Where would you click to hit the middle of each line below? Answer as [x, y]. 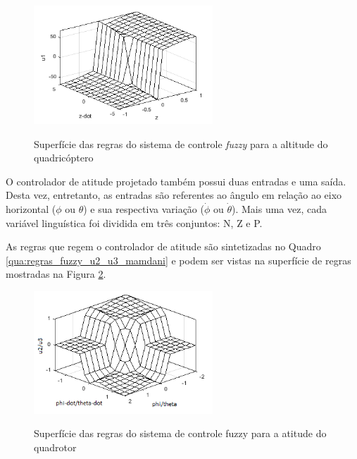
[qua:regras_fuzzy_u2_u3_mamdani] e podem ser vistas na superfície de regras [178, 260]
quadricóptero [64, 158]
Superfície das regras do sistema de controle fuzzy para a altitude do [181, 143]
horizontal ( [31, 209]
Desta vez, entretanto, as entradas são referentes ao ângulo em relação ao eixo [174, 195]
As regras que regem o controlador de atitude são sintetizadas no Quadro [163, 246]
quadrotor [55, 447]
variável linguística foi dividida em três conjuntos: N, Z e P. [134, 222]
